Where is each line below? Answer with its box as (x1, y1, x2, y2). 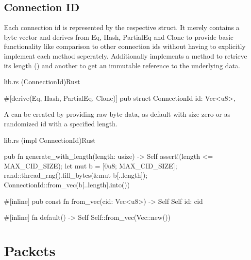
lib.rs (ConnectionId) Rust (4, 76, 80, 87)
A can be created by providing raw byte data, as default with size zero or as (4, 109, 231, 119)
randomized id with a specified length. (4, 118, 117, 128)
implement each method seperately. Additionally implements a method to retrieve (4, 50, 247, 61)
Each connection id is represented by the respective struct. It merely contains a (4, 22, 240, 32)
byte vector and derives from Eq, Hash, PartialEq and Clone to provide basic (4, 31, 234, 42)
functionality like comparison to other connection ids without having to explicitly (4, 41, 246, 51)
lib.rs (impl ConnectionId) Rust (4, 135, 96, 145)
